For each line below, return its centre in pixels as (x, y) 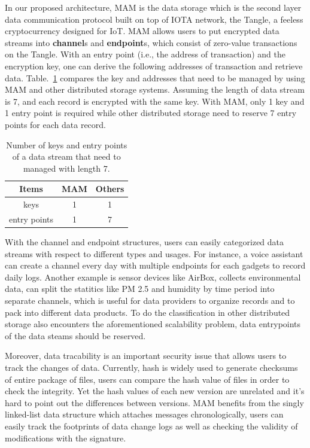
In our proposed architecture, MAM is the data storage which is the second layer (153, 7)
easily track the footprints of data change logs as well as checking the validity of (151, 426)
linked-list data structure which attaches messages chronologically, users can (144, 414)
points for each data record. (55, 124)
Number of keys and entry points (67, 144)
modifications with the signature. (66, 438)
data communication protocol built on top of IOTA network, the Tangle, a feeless (154, 19)
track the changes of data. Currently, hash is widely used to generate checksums (151, 368)
